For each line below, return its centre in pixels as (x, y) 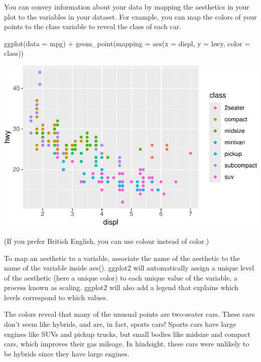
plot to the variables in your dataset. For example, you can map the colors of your (130, 16)
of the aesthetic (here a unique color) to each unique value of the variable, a (121, 277)
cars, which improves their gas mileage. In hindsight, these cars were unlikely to (127, 344)
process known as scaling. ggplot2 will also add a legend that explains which (121, 287)
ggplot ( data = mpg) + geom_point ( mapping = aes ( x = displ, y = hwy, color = (127, 43)
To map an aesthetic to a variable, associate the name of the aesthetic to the (122, 258)
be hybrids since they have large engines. (67, 353)
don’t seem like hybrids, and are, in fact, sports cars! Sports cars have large (120, 324)
